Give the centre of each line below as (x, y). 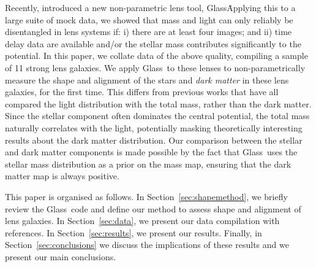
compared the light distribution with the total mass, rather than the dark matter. (158, 103)
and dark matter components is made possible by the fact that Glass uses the (151, 152)
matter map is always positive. (62, 176)
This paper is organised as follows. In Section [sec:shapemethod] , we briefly (146, 196)
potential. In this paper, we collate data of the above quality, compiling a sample (156, 56)
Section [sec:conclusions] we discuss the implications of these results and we (147, 245)
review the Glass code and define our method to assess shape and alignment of (153, 208)
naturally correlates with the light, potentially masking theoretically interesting (154, 127)
